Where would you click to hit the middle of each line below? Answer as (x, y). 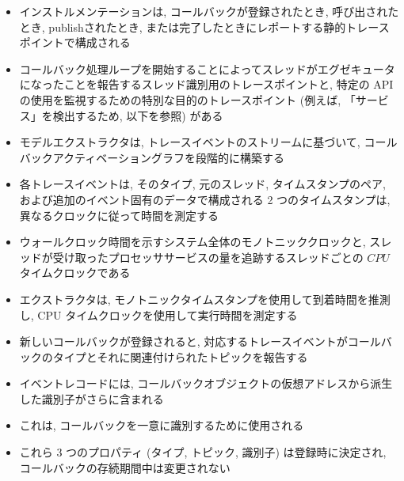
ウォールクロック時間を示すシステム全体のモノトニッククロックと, (192, 242)
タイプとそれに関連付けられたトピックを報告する (180, 356)
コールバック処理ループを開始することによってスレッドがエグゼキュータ (207, 68)
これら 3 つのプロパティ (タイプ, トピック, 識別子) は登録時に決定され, (203, 452)
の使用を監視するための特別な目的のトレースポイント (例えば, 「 (187, 99)
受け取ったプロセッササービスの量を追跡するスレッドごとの (208, 257)
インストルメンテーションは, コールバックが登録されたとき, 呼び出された (209, 11)
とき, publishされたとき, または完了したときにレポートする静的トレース (204, 27)
